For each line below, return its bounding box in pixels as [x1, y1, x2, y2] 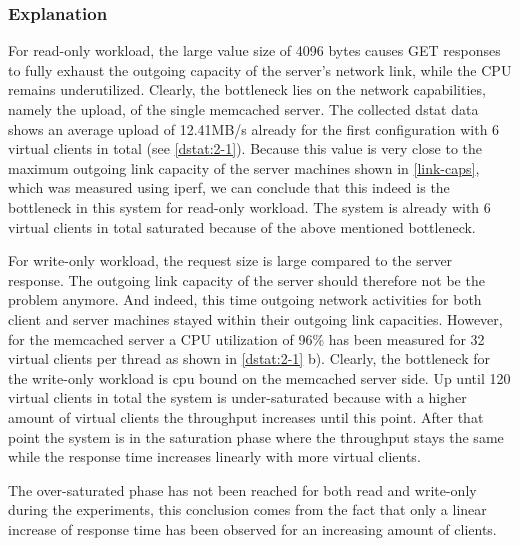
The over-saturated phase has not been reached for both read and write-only [8, 479, 477, 500]
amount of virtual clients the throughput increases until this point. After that [8, 406, 484, 427]
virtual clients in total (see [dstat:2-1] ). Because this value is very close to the [8, 138, 483, 159]
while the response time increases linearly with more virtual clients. [8, 446, 421, 467]
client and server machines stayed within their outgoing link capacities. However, [8, 308, 503, 329]
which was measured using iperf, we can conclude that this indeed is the [8, 177, 450, 198]
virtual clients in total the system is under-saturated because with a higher [8, 387, 467, 408]
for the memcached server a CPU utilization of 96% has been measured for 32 [8, 328, 485, 349]
